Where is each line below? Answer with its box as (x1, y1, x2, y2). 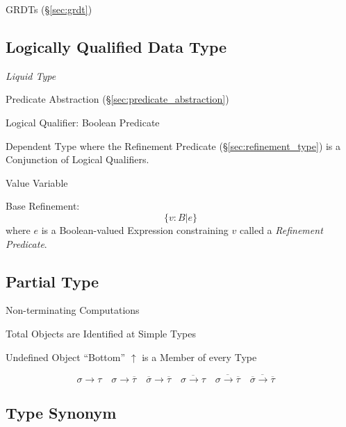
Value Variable (6, 175, 68, 190)
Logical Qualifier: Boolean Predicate (6, 115, 160, 129)
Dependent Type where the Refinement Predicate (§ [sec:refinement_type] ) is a (6, 138, 341, 153)
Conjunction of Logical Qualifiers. (6, 152, 149, 167)
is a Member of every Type (142, 349, 257, 364)
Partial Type (6, 270, 99, 292)
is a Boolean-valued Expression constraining (41, 222, 229, 237)
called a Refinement (239, 222, 323, 237)
